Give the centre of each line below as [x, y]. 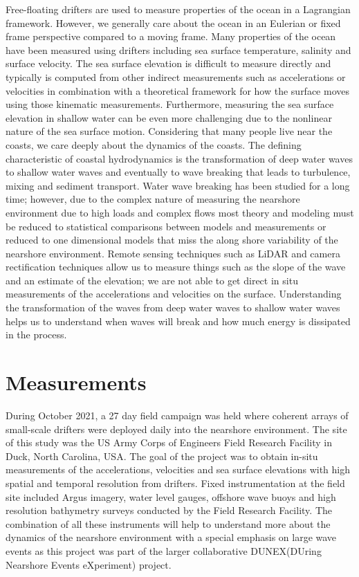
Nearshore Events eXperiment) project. [89, 564]
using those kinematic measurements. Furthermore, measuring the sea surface [170, 104]
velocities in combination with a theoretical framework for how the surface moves [177, 90]
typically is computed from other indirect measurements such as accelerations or [176, 76]
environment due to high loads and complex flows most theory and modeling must [180, 212]
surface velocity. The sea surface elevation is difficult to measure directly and [168, 63]
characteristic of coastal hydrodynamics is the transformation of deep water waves [179, 158]
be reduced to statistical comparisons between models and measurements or [166, 226]
